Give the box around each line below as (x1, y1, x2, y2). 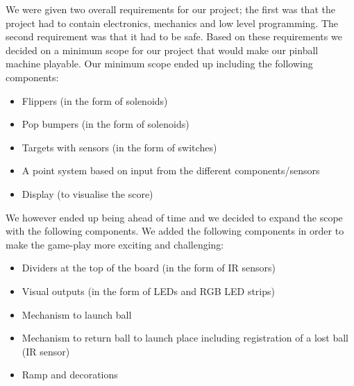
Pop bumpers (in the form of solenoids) (22, 117, 189, 131)
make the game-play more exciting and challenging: (6, 237, 224, 251)
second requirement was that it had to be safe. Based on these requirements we (6, 29, 342, 44)
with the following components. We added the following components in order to (6, 224, 344, 238)
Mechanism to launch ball (22, 307, 132, 321)
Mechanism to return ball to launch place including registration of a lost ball (22, 330, 348, 345)
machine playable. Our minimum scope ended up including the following (6, 56, 313, 71)
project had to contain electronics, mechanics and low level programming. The (6, 15, 339, 30)
